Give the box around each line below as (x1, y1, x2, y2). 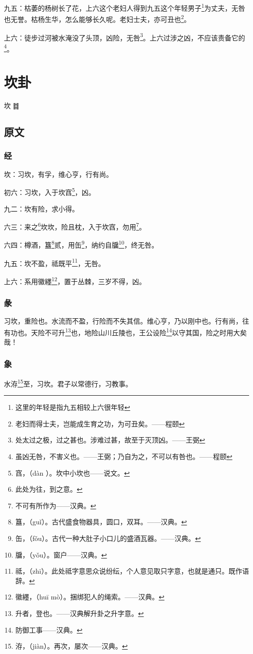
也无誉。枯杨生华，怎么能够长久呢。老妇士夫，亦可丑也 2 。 (4, 13, 191, 24)
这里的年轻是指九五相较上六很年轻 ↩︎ (15, 402, 130, 412)
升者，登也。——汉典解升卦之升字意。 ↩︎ (15, 608, 144, 618)
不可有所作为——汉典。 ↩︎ (15, 500, 96, 510)
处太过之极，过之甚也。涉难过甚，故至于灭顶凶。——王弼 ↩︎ (15, 435, 205, 445)
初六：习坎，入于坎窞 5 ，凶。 (4, 186, 95, 197)
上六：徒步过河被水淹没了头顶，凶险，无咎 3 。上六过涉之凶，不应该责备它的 (4, 31, 245, 42)
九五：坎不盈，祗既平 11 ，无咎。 (4, 256, 105, 268)
